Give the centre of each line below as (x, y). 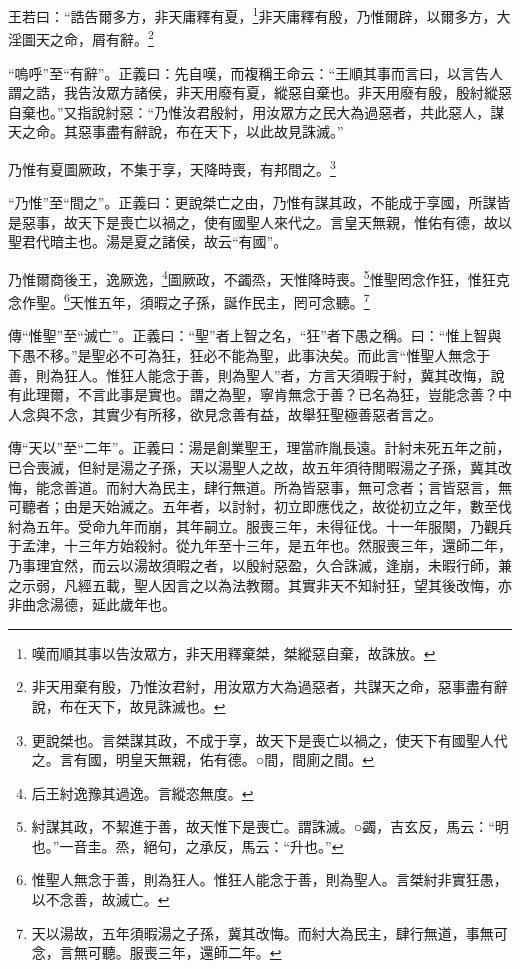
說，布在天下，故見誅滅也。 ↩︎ (128, 705)
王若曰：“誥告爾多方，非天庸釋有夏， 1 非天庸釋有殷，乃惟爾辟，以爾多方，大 (259, 14)
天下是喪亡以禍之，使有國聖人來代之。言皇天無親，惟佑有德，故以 (294, 221)
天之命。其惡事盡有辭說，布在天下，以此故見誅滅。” (176, 131)
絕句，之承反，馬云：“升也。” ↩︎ (243, 845)
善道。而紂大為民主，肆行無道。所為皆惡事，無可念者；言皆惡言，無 (287, 486)
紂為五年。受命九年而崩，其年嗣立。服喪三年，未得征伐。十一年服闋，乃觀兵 (260, 525)
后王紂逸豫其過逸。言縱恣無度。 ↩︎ (142, 792)
